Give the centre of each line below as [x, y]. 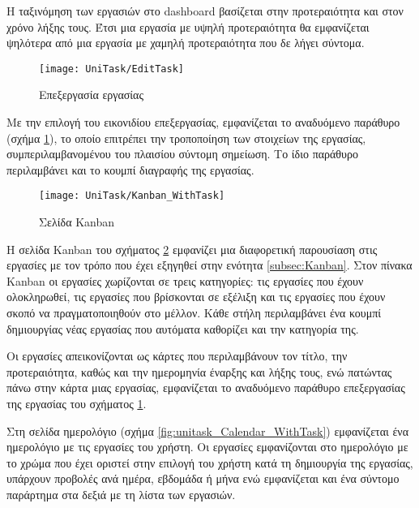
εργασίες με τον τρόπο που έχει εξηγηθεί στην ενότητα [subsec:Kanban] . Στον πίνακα [209, 265]
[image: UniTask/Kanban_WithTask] [132, 196]
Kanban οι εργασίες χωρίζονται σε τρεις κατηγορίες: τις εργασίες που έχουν [185, 280]
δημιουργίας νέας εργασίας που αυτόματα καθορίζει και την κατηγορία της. [183, 328]
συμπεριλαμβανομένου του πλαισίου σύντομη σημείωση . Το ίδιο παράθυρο [182, 154]
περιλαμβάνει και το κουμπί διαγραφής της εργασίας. [130, 169]
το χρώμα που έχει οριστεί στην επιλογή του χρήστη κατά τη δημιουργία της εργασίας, [210, 462]
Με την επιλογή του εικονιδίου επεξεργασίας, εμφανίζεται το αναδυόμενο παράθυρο [203, 122]
